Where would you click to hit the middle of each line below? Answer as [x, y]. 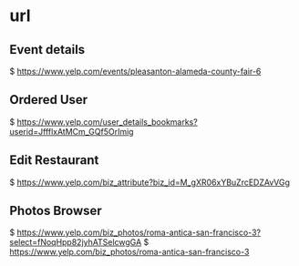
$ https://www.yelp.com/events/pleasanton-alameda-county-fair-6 [135, 71]
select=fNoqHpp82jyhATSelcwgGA [76, 242]
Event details [47, 50]
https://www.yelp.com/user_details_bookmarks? [107, 122]
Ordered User [49, 100]
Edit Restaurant [54, 160]
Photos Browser [56, 211]
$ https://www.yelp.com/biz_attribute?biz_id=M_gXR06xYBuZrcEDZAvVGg [149, 182]
